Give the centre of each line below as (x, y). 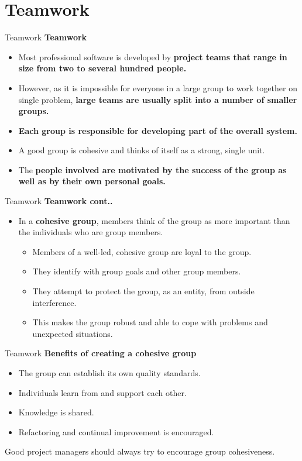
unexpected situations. (73, 333)
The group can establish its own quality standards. (109, 373)
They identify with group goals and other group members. (137, 271)
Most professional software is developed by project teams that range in (153, 56)
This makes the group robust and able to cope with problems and (150, 322)
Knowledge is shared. (56, 412)
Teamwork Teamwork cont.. (59, 201)
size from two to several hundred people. (102, 68)
